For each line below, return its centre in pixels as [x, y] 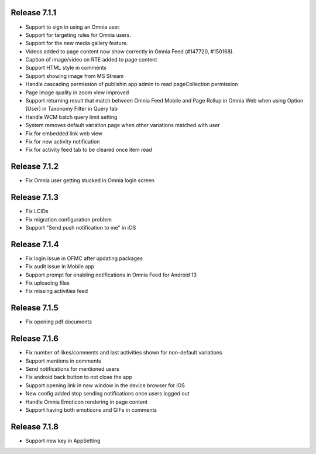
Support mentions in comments [63, 361]
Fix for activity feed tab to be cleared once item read [89, 150]
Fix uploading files [48, 283]
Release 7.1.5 [35, 308]
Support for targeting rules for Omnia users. [78, 35]
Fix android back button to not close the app [79, 377]
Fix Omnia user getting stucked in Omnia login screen [90, 180]
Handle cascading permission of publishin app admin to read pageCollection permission [132, 84]
